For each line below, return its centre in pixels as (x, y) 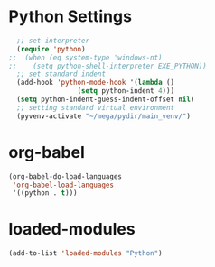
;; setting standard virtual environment (96, 107)
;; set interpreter (53, 41)
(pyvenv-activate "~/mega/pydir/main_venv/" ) (104, 116)
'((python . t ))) (45, 193)
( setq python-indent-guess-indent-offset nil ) (106, 100)
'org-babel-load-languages (63, 185)
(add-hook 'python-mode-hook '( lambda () (96, 83)
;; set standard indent (61, 74)
